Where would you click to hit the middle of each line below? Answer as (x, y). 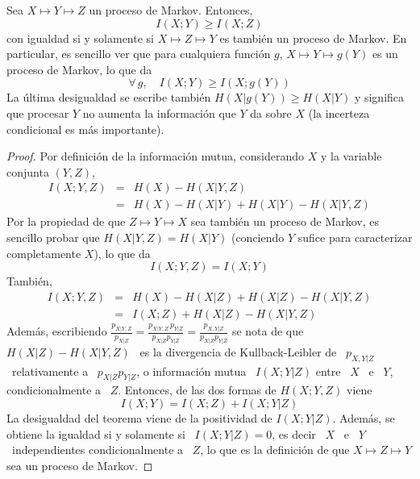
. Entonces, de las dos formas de (197, 390)
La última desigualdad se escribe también (109, 97)
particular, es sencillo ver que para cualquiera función (139, 54)
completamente (44, 253)
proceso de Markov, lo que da (79, 69)
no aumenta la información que (159, 112)
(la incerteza (339, 112)
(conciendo (258, 237)
